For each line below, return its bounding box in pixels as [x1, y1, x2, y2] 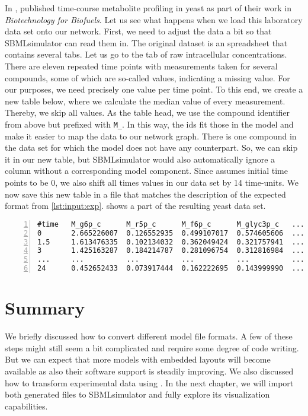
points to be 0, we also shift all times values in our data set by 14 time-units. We [5, 176, 299, 188]
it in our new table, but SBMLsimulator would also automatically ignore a [5, 153, 275, 165]
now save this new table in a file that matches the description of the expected [5, 188, 286, 200]
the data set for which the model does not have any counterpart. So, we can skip [5, 141, 298, 154]
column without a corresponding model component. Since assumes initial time [5, 164, 288, 177]
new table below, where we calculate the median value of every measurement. [5, 94, 285, 107]
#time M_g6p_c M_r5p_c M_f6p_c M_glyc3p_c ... [37, 220, 305, 228]
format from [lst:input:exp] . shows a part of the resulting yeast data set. [5, 199, 266, 212]
